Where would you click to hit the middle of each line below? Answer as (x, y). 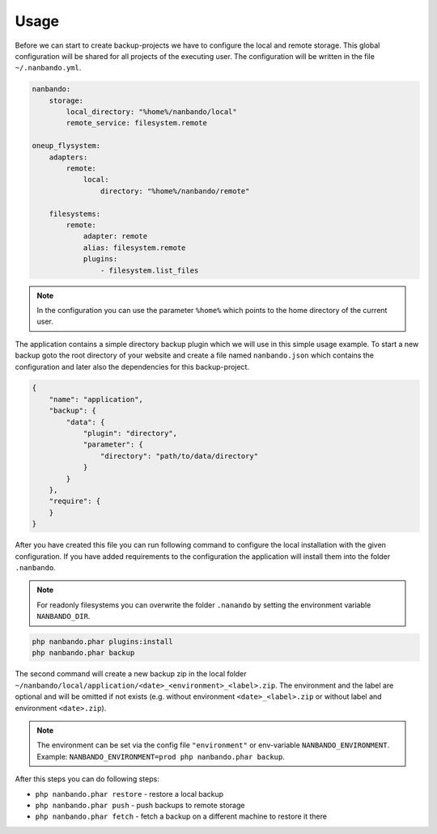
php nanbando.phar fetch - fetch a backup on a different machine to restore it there (181, 816)
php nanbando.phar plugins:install (102, 642)
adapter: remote (115, 236)
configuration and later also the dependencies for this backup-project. (132, 366)
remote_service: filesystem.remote (137, 123)
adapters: (68, 157)
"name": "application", (96, 399)
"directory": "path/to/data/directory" (179, 456)
